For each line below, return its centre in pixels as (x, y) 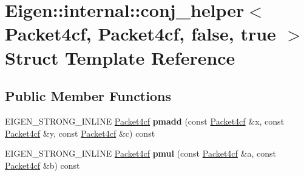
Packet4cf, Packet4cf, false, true (140, 34)
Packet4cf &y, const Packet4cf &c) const (80, 133)
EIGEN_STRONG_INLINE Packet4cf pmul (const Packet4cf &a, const (140, 153)
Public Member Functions (88, 96)
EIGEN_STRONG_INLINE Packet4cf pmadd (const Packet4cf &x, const (145, 121)
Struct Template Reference (120, 57)
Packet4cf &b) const (42, 165)
